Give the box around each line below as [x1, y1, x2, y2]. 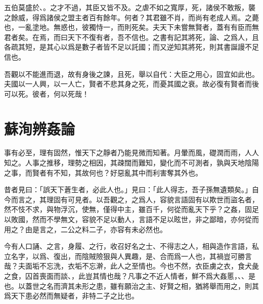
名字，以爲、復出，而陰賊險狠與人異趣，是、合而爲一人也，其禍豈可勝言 [11, 250, 252, 261]
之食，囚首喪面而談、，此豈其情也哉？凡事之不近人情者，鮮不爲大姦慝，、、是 [4, 271, 255, 281]
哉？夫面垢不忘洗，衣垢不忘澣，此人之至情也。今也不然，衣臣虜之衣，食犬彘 [4, 260, 259, 271]
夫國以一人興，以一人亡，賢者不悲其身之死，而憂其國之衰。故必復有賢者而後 [4, 78, 259, 89]
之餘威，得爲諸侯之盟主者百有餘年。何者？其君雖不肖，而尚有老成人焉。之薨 [4, 12, 259, 22]
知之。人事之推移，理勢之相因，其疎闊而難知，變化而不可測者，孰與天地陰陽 [4, 157, 259, 168]
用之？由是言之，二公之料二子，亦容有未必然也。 [4, 224, 167, 234]
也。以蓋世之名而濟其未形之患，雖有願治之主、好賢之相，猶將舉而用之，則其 [4, 280, 259, 291]
